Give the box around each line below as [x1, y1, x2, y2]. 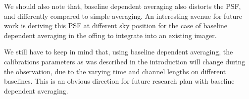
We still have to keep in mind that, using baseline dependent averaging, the [4, 47, 233, 57]
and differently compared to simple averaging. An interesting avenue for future [4, 10, 243, 21]
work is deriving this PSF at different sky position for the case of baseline [4, 20, 227, 31]
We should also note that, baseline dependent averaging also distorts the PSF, [4, 1, 241, 11]
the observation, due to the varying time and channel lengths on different [4, 66, 226, 76]
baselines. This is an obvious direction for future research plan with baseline [4, 76, 235, 86]
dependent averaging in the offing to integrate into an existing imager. [4, 30, 217, 40]
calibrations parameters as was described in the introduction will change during [4, 56, 246, 66]
